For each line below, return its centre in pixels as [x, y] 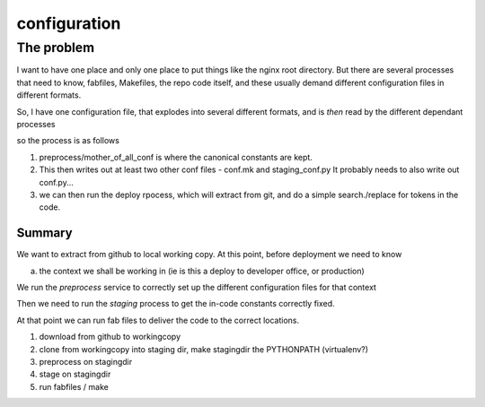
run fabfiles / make [74, 386]
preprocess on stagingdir [86, 361]
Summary [44, 233]
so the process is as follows [68, 141]
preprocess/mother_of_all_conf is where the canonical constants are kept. [176, 157]
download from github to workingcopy [110, 337]
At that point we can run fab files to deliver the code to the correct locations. [158, 320]
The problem [55, 48]
